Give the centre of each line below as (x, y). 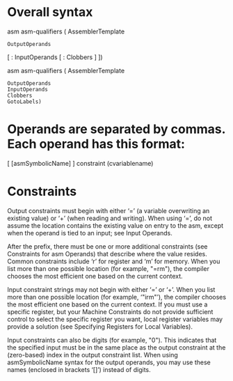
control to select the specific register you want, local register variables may (115, 319)
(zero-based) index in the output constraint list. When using (93, 355)
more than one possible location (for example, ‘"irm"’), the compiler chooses (117, 297)
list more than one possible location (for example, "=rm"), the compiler (109, 268)
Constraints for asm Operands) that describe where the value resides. (107, 254)
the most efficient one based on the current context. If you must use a (107, 304)
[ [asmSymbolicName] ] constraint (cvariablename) (80, 163)
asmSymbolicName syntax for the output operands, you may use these (109, 362)
